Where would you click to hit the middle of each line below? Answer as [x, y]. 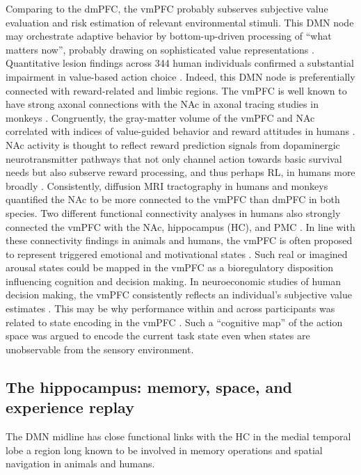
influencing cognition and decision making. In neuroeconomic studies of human [174, 281]
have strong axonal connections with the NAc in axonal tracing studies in [162, 104]
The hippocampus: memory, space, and [149, 386]
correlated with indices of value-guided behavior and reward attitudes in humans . [180, 131]
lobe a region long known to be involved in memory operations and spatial [164, 450]
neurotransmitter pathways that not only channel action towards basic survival [174, 158]
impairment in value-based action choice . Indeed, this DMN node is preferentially [180, 76]
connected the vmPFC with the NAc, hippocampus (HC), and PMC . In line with [180, 226]
